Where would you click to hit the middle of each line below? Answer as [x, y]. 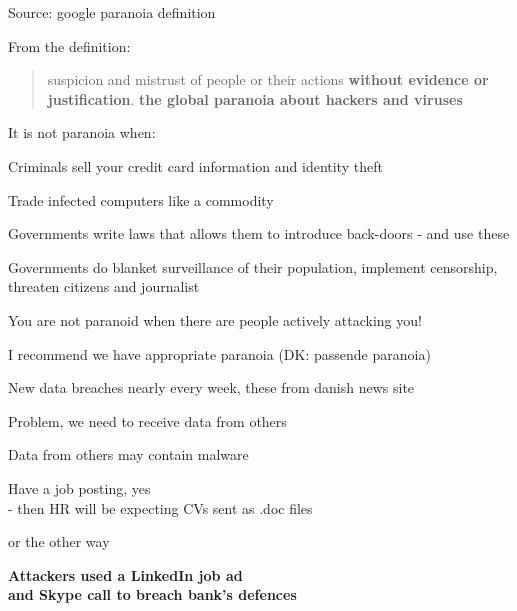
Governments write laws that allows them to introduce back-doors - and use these [259, 233]
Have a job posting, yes [79, 487]
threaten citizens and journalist [104, 286]
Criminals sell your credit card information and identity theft [195, 165]
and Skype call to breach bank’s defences [152, 594]
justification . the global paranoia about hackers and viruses [255, 98]
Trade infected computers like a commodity [141, 199]
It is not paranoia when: [82, 132]
